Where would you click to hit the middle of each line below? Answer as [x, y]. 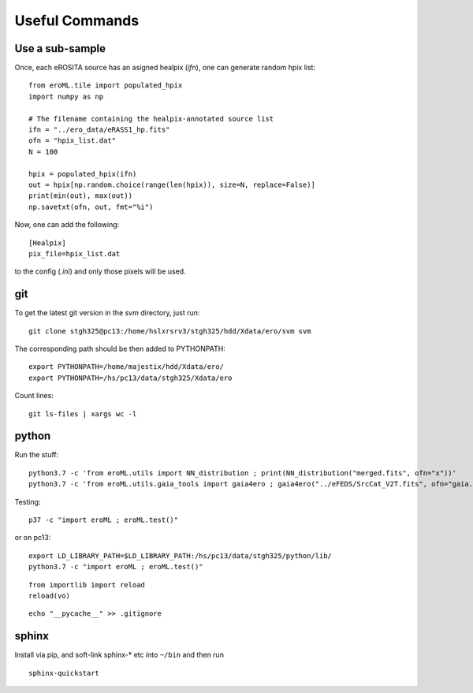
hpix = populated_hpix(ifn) [83, 174]
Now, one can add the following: [67, 225]
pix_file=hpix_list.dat [74, 253]
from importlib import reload [87, 585]
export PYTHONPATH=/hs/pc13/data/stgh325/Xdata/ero [130, 378]
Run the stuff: [37, 455]
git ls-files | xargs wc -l [83, 414]
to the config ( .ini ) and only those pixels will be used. [100, 271]
